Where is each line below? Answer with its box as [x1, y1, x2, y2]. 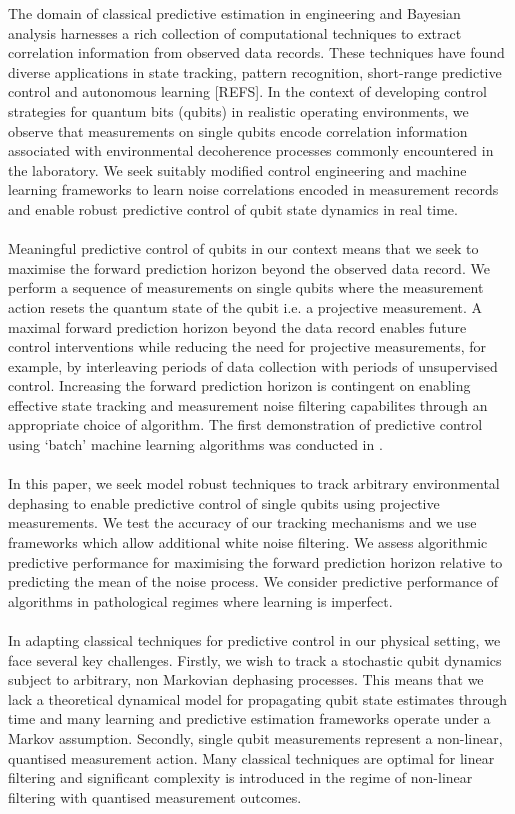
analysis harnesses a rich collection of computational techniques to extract [8, 22, 462, 43]
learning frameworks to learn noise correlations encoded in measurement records [8, 179, 499, 200]
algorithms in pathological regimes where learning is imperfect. [8, 590, 393, 611]
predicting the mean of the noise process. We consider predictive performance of [8, 571, 499, 592]
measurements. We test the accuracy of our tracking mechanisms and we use [8, 512, 477, 533]
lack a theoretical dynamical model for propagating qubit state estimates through [8, 688, 507, 709]
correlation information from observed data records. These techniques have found [8, 42, 505, 63]
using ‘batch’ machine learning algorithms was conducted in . [8, 434, 383, 455]
